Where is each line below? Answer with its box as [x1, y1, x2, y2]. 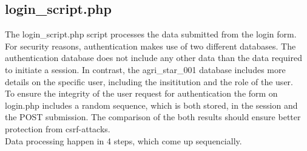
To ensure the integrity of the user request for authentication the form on [5, 87, 278, 100]
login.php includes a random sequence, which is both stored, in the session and [5, 98, 298, 111]
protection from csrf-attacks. [5, 122, 110, 135]
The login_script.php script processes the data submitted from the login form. [5, 28, 297, 40]
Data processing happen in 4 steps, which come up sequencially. [5, 134, 242, 147]
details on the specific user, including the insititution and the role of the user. [5, 75, 293, 88]
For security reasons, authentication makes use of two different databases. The [5, 39, 296, 52]
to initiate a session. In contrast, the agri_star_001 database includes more [5, 63, 286, 75]
